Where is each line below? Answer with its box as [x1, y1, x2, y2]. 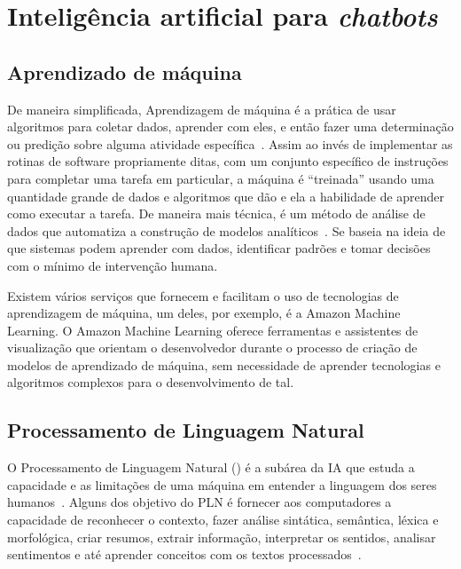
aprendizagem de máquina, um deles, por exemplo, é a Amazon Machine [7, 304, 401, 322]
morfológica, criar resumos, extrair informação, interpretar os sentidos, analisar [7, 527, 436, 546]
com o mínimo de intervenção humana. [7, 256, 218, 274]
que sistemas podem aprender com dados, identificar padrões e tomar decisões [7, 239, 431, 257]
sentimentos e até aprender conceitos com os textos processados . [7, 545, 362, 564]
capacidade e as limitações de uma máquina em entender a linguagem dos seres [7, 475, 437, 494]
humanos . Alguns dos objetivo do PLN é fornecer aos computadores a [7, 493, 392, 511]
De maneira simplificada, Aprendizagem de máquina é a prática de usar [7, 99, 396, 118]
